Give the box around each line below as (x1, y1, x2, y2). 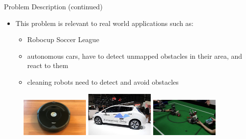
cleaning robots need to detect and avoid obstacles (27, 76, 179, 87)
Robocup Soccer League (27, 34, 99, 45)
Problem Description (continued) (4, 1, 103, 11)
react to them (27, 60, 68, 70)
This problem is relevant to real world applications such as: (15, 18, 193, 28)
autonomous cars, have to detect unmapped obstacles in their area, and (27, 50, 243, 61)
